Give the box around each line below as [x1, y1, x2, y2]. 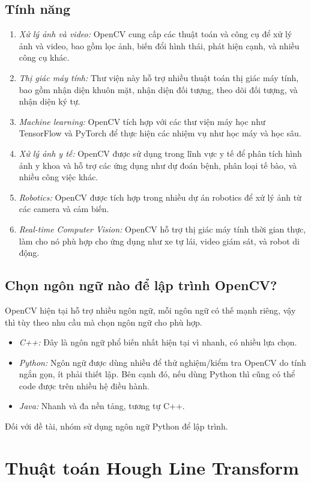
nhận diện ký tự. [19, 95, 80, 108]
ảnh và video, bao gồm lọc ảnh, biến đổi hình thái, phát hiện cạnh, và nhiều [19, 39, 300, 52]
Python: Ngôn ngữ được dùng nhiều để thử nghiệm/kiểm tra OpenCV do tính [19, 356, 306, 368]
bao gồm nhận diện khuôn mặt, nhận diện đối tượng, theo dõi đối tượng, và [19, 83, 298, 96]
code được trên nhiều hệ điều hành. [19, 379, 149, 392]
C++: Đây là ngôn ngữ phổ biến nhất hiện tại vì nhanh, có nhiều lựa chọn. [19, 336, 297, 348]
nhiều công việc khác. [19, 171, 98, 183]
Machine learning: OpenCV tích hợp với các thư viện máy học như [19, 115, 265, 127]
